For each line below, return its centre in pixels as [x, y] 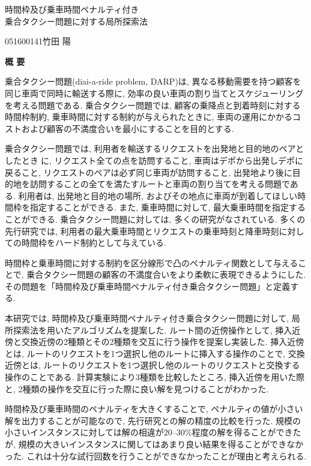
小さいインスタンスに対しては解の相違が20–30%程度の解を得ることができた [153, 432]
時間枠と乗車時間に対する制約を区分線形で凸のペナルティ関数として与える [152, 262]
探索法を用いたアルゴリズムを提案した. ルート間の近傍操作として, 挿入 [152, 330]
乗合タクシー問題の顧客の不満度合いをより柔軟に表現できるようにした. [166, 274]
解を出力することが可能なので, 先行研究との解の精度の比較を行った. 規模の [153, 420]
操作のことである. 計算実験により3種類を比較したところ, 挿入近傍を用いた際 [155, 377]
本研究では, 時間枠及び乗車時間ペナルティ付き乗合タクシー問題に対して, [147, 318]
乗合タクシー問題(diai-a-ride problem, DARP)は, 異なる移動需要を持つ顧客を [153, 81]
